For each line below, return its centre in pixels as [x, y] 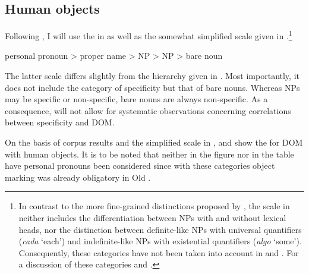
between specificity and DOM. [60, 122]
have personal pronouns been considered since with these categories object [140, 166]
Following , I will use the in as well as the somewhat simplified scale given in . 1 [149, 35]
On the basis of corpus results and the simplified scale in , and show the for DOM [154, 142]
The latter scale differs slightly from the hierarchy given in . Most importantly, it [152, 76]
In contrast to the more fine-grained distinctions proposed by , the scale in [154, 206]
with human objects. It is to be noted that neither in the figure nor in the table [149, 154]
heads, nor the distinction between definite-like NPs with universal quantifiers [160, 229]
